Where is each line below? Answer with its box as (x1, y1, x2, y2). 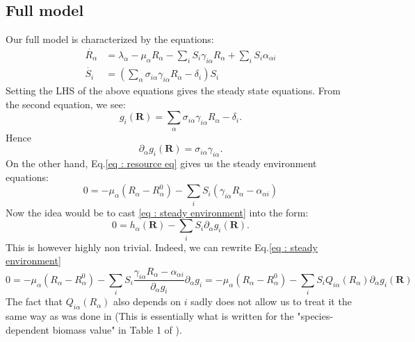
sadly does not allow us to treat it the (190, 294, 352, 309)
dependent (6, 322, 50, 336)
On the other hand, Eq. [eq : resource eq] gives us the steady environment (6, 156, 317, 171)
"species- (297, 309, 334, 323)
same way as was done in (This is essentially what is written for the (6, 309, 294, 323)
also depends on (113, 294, 181, 309)
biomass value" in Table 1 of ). (52, 322, 182, 336)
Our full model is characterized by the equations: (6, 32, 214, 46)
